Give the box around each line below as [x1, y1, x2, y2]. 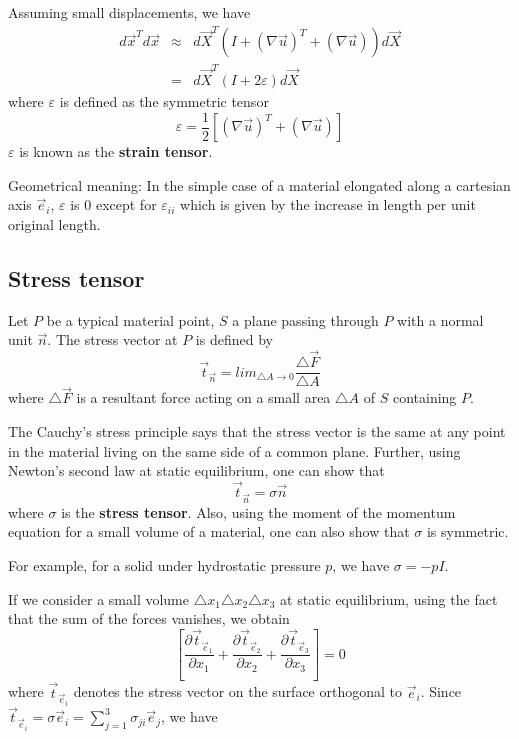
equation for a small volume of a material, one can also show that [8, 521, 410, 542]
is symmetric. [426, 521, 509, 542]
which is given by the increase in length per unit [180, 194, 476, 215]
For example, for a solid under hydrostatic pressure [8, 554, 321, 575]
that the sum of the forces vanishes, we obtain [8, 608, 290, 629]
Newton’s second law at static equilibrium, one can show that [8, 460, 385, 481]
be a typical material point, [46, 309, 215, 330]
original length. [8, 213, 101, 234]
